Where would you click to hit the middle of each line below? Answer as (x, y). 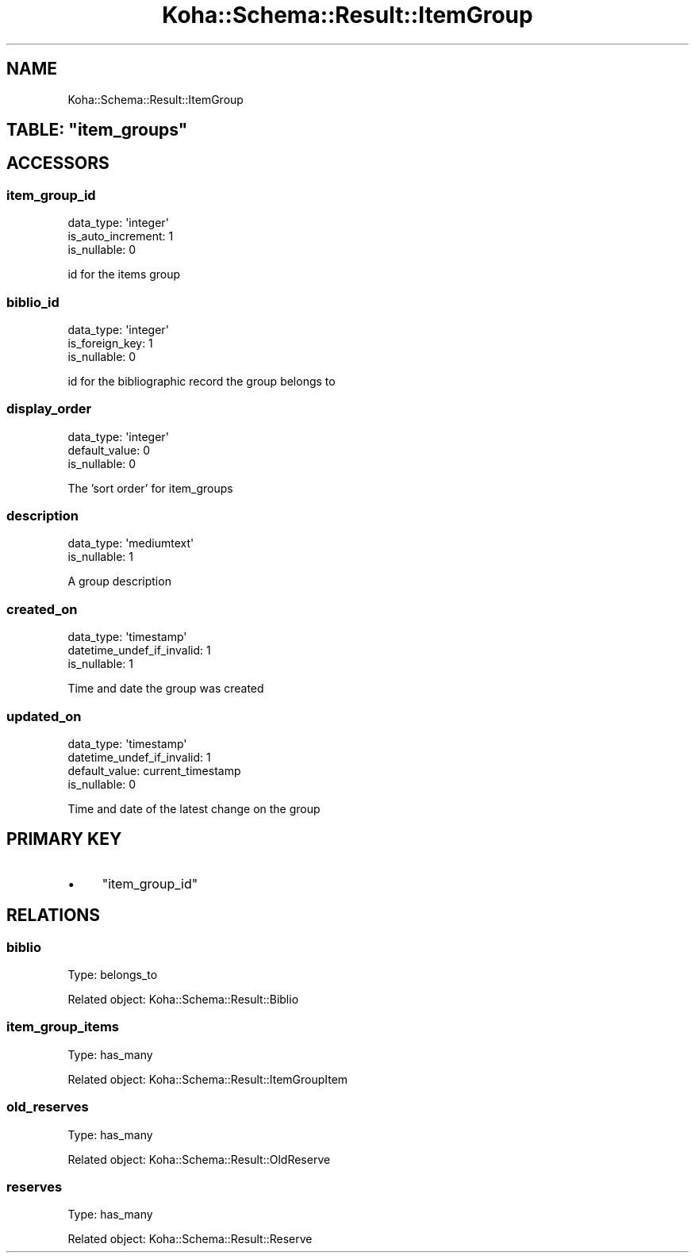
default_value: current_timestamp (154, 770)
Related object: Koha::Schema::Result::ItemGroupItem (208, 1079)
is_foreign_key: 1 (110, 343)
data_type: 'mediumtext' (131, 543)
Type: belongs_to (113, 975)
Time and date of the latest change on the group (194, 808)
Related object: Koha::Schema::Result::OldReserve (199, 1159)
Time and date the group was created (166, 689)
